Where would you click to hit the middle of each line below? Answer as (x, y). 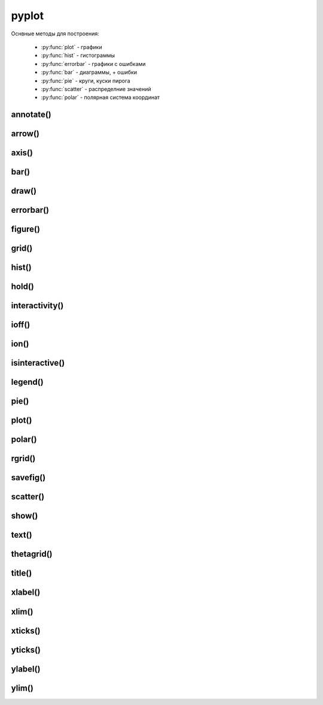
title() (22, 573)
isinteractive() (38, 363)
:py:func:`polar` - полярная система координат (100, 97)
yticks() (26, 650)
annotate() (31, 115)
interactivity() (37, 306)
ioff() (21, 325)
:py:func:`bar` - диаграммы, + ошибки (89, 73)
